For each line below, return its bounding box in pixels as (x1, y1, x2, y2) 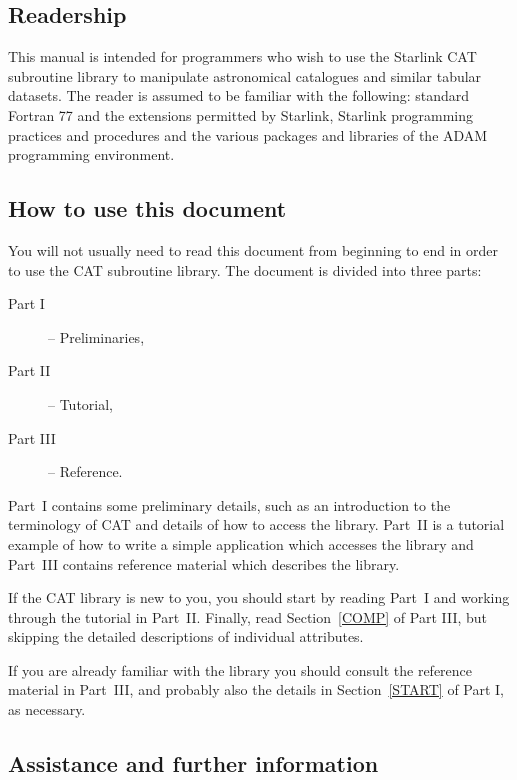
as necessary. (8, 699, 86, 720)
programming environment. (8, 144, 175, 165)
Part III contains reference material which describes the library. (8, 553, 400, 574)
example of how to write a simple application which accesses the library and (8, 533, 474, 554)
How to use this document (8, 193, 287, 224)
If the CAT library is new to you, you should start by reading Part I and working (8, 587, 510, 608)
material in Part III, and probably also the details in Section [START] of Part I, (8, 679, 505, 700)
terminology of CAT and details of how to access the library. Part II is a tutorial (8, 514, 505, 535)
